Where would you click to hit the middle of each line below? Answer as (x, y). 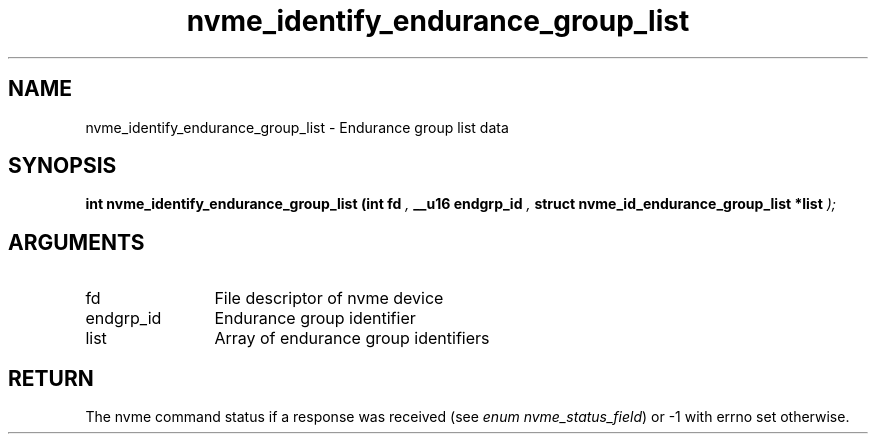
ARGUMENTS (76, 242)
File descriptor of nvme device (329, 298)
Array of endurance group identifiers (352, 338)
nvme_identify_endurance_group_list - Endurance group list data (297, 127)
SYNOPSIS (62, 166)
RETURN (51, 378)
